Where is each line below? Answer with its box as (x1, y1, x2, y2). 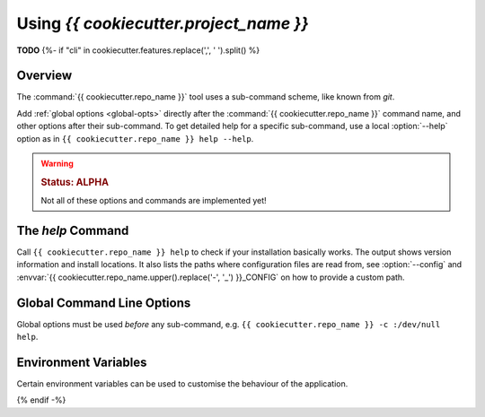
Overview (16, 68, 73, 83)
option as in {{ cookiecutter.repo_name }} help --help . (16, 133, 254, 143)
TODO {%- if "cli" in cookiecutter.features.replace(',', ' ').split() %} (16, 45, 260, 56)
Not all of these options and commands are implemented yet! (40, 195, 267, 206)
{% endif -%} (16, 395, 66, 405)
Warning (40, 158, 74, 169)
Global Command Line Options (16, 295, 191, 310)
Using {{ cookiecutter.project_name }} (16, 13, 309, 33)
